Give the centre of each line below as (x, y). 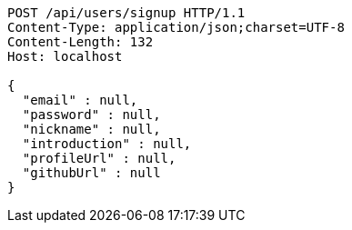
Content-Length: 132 (80, 42)
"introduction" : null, (107, 144)
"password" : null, (91, 115)
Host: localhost (65, 56)
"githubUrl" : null (91, 173)
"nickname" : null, (91, 129)
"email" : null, (80, 100)
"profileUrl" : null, (99, 158)
